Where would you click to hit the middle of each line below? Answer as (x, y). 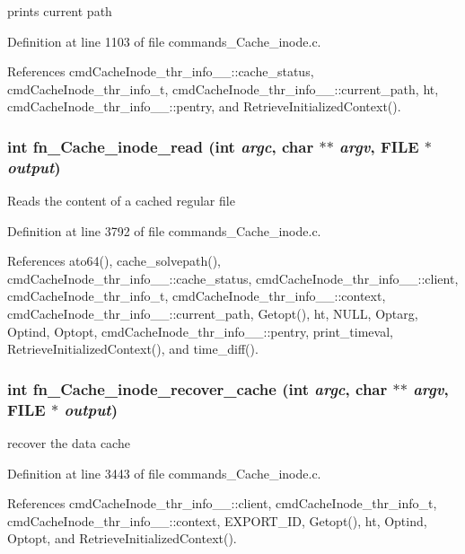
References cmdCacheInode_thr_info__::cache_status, (161, 71)
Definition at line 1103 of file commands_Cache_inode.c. (164, 41)
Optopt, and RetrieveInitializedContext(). (122, 538)
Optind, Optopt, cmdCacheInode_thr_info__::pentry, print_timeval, (200, 331)
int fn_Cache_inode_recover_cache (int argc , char (197, 388)
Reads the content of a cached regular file (121, 201)
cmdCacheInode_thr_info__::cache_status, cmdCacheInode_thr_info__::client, (233, 278)
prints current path (60, 11)
